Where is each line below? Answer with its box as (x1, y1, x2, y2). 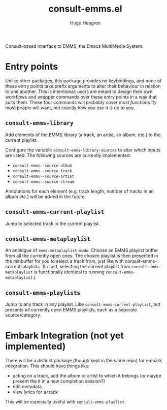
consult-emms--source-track (12, 168, 72, 173)
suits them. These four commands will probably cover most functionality (5, 99, 157, 105)
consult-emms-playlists (5, 289, 81, 296)
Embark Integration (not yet (5, 330, 124, 341)
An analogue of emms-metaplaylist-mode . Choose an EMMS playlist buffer (5, 247, 158, 254)
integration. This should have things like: (5, 363, 90, 369)
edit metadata (12, 384, 42, 390)
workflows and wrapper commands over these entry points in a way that (5, 93, 157, 100)
